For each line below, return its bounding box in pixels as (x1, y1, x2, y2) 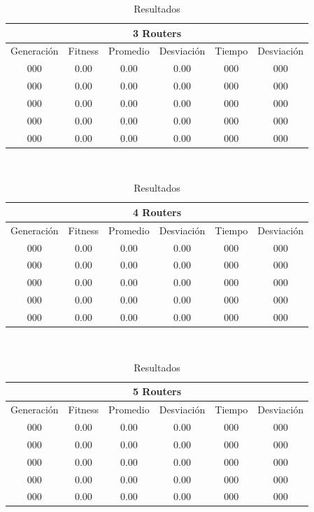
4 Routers (132, 204, 182, 219)
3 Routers (132, 25, 182, 40)
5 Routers (132, 384, 182, 399)
